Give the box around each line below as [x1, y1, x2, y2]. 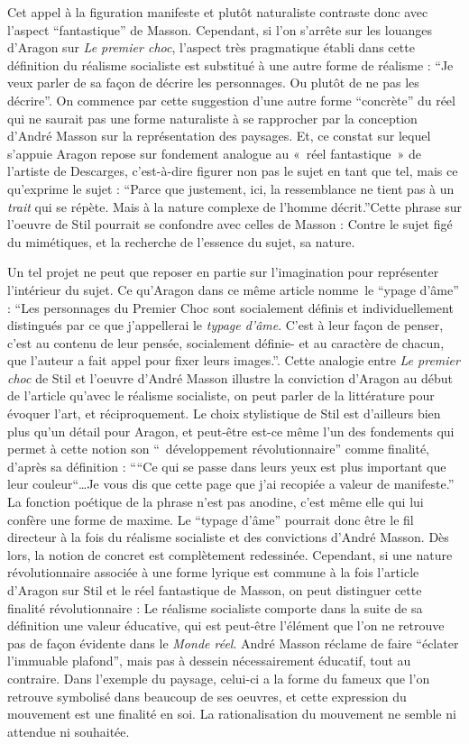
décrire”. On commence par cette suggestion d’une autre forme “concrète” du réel [7, 90, 455, 109]
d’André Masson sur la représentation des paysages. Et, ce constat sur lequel [7, 126, 431, 145]
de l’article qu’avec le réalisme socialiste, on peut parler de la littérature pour [7, 386, 435, 405]
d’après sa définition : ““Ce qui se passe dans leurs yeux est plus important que [7, 456, 446, 475]
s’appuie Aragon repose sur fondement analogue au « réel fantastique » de [7, 143, 421, 162]
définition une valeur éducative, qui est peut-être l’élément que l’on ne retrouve [7, 616, 445, 635]
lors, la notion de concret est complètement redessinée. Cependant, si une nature [7, 545, 453, 564]
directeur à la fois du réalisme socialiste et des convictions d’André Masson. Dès [7, 528, 449, 547]
